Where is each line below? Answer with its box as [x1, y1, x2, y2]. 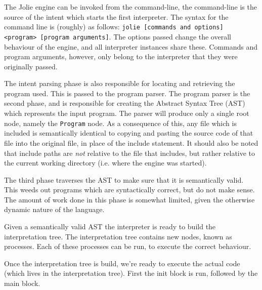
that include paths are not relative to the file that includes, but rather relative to [4, 147, 255, 158]
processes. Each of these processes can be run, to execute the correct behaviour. [4, 241, 251, 252]
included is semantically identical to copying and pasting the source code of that [4, 128, 253, 138]
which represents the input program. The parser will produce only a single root [4, 108, 249, 118]
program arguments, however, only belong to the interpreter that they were [4, 51, 238, 62]
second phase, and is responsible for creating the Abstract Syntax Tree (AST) [4, 98, 245, 108]
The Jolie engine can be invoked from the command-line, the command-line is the [4, 2, 257, 12]
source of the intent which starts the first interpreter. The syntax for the [4, 11, 229, 22]
